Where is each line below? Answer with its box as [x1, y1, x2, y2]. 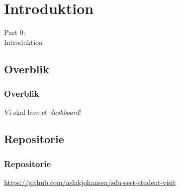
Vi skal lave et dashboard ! [4, 107, 81, 117]
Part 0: [4, 27, 25, 37]
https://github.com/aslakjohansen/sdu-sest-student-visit [4, 177, 176, 187]
